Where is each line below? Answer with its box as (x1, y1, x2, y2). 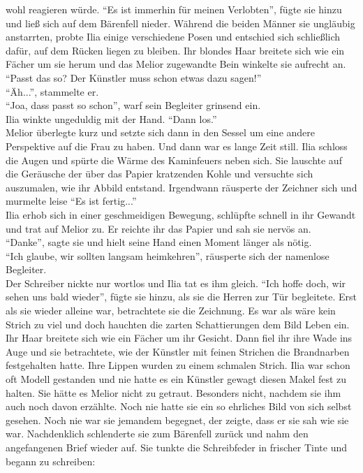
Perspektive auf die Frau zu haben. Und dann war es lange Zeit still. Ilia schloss (6, 138, 348, 153)
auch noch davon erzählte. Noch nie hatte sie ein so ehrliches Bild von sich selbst (6, 399, 352, 414)
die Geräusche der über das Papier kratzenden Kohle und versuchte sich (6, 166, 313, 181)
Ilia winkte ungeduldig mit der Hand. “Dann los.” (6, 111, 217, 126)
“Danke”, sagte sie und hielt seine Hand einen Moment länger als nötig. (6, 235, 312, 249)
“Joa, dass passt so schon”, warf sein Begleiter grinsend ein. (6, 98, 261, 112)
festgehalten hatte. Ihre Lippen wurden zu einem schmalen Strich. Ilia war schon (6, 358, 350, 372)
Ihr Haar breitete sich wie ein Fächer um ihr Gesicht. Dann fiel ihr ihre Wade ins (6, 330, 353, 345)
